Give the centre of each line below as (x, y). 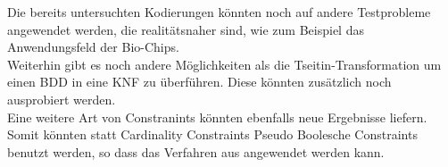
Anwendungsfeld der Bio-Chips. (93, 47)
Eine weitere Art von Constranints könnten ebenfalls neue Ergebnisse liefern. (217, 117)
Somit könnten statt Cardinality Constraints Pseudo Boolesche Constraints (212, 134)
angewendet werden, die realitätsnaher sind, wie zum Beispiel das (186, 29)
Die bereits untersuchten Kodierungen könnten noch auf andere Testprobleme (219, 12)
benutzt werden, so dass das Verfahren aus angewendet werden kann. (196, 151)
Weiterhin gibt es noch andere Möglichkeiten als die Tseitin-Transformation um (224, 64)
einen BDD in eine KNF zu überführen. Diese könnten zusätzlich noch (199, 82)
